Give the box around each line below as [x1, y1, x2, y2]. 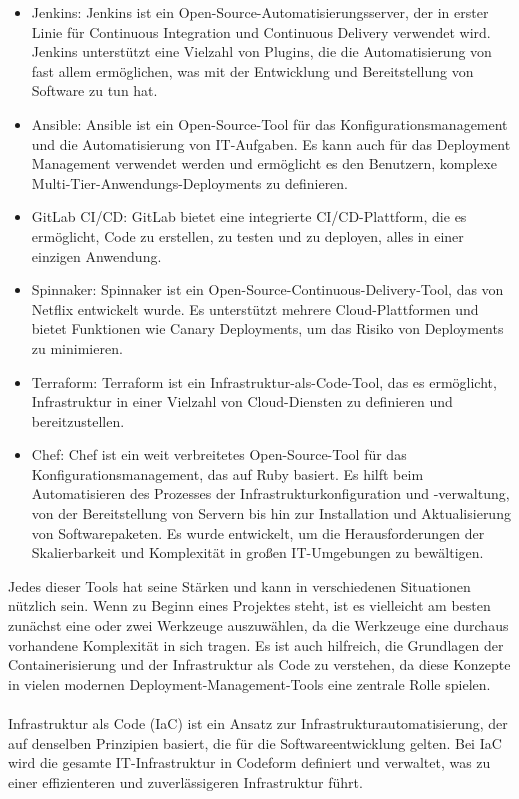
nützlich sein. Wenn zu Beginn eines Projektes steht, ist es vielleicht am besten [8, 595, 491, 616]
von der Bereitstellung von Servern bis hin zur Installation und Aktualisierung [31, 503, 511, 524]
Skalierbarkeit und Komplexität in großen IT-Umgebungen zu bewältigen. [31, 542, 484, 563]
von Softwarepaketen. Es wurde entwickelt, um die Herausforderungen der [31, 522, 485, 543]
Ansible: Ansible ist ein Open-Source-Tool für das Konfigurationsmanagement [31, 113, 508, 134]
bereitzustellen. [31, 410, 125, 431]
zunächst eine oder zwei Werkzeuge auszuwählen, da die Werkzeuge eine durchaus [8, 615, 509, 636]
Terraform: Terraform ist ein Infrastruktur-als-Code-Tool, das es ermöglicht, [31, 371, 497, 392]
